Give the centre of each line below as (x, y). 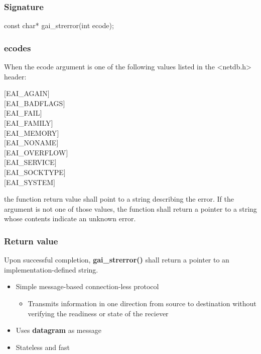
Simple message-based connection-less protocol (87, 286)
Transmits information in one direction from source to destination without (142, 303)
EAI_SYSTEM (30, 182)
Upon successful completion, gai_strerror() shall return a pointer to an (117, 260)
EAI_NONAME (31, 143)
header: (15, 76)
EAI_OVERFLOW (36, 152)
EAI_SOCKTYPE (35, 172)
